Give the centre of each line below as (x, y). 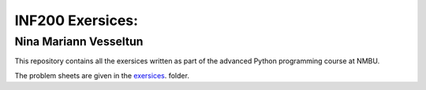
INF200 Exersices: (76, 20)
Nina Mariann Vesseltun (79, 41)
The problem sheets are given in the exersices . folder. (102, 75)
